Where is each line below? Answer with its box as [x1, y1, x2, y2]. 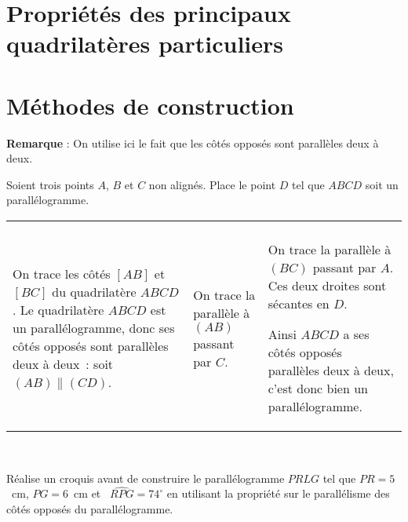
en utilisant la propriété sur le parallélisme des [166, 485, 390, 502]
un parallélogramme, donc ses [13, 319, 175, 338]
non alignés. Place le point [148, 176, 276, 192]
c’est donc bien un [268, 379, 368, 398]
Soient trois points [6, 176, 94, 192]
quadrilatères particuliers [6, 27, 284, 60]
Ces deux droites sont [268, 276, 387, 295]
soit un [365, 176, 399, 192]
